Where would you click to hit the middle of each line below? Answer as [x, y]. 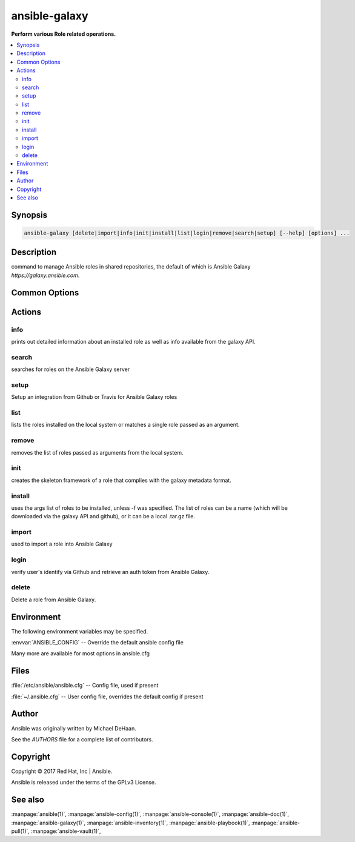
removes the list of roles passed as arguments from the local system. [98, 452]
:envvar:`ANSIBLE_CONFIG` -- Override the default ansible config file [98, 642]
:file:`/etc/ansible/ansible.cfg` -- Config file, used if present [85, 686]
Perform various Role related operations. [64, 34]
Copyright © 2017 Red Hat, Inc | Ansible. [62, 771]
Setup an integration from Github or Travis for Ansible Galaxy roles [94, 397]
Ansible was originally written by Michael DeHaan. [74, 728]
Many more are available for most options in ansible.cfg [81, 653]
